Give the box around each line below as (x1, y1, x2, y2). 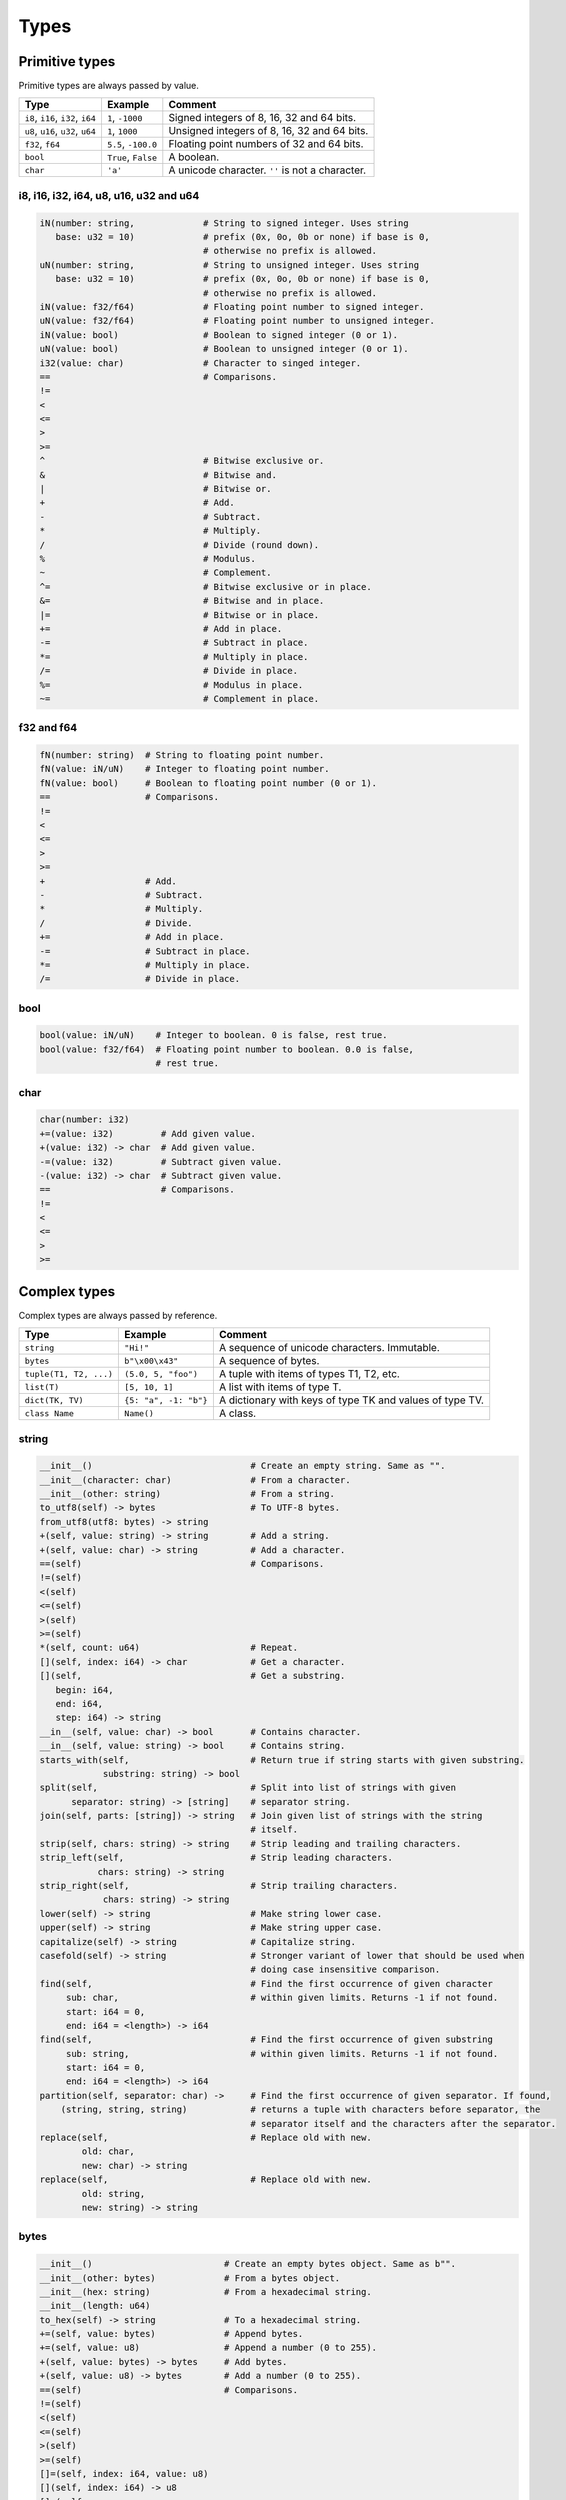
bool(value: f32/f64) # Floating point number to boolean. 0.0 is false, (39, 1043, 415, 1055)
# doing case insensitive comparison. (250, 1964, 441, 1975)
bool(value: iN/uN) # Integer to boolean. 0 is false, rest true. (39, 1030, 388, 1041)
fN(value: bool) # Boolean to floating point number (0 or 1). (39, 777, 378, 789)
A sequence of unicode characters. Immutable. (218, 1341, 440, 1355)
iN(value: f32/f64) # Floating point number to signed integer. (39, 301, 425, 312)
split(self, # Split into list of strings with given (39, 1782, 457, 1794)
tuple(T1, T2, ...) (24, 1368, 114, 1379)
